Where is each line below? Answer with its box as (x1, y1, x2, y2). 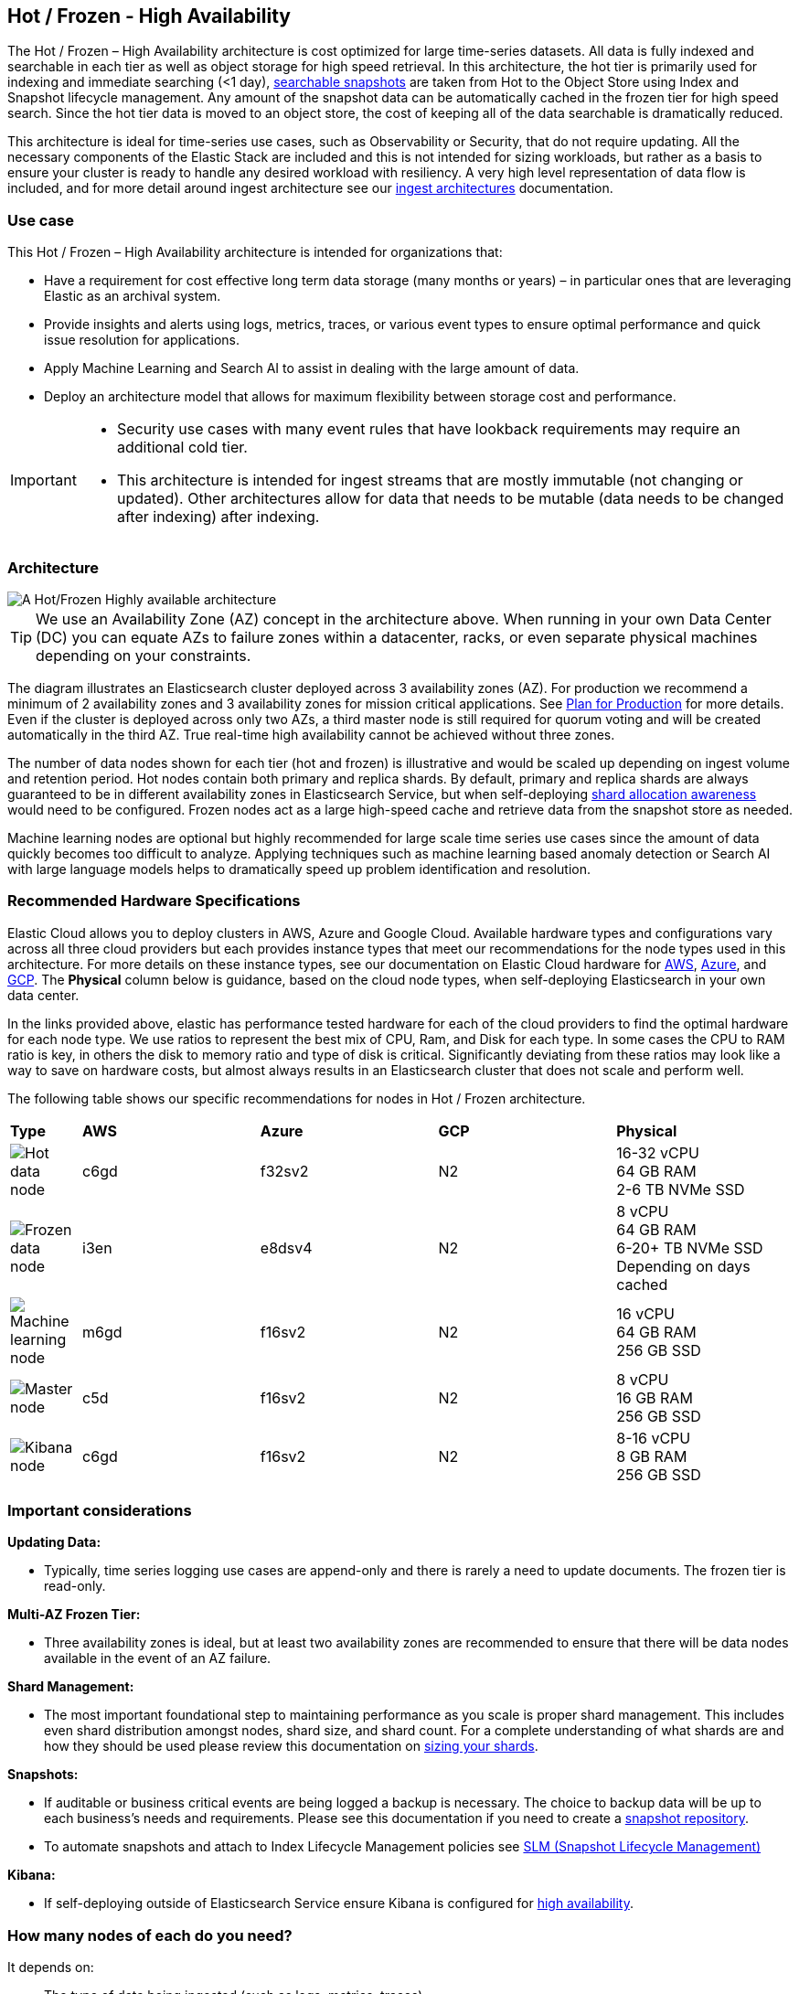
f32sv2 (260, 1161, 309, 1180)
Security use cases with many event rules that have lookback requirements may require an (116, 420, 740, 439)
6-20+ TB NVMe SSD (616, 1238, 763, 1257)
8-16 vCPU (616, 1428, 691, 1447)
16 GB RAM (616, 1388, 693, 1407)
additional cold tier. (116, 438, 248, 457)
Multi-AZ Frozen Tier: (7, 1606, 141, 1623)
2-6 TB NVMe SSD (616, 1179, 745, 1199)
